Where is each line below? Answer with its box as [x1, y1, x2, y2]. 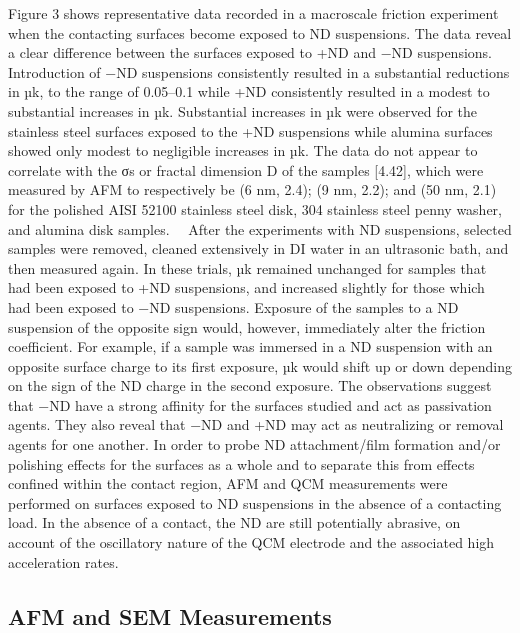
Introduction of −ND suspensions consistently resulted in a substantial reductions [8, 61, 510, 82]
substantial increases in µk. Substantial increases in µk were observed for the [8, 100, 478, 121]
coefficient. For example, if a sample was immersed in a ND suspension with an [8, 336, 493, 357]
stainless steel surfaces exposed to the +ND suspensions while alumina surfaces [8, 120, 493, 141]
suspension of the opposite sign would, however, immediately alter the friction [8, 316, 486, 337]
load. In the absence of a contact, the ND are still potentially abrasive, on [8, 512, 461, 533]
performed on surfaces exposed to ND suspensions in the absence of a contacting [8, 492, 502, 513]
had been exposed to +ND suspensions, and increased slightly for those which [8, 277, 485, 298]
